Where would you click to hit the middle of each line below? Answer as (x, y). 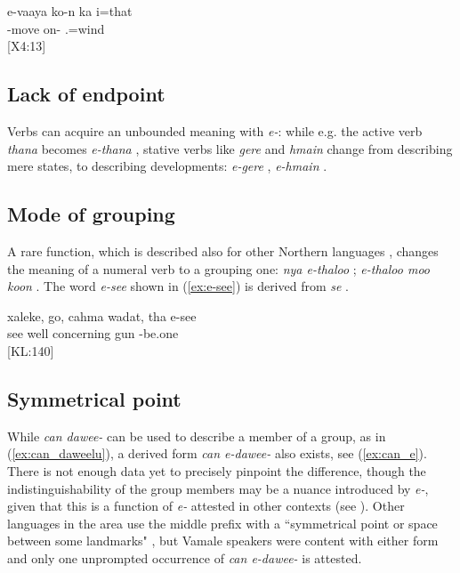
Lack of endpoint (86, 94)
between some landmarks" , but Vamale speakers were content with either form (223, 541)
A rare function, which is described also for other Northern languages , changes (223, 250)
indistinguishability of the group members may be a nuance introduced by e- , (218, 488)
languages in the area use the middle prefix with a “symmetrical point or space (222, 523)
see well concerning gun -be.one (93, 333)
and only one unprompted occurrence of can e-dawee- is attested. (185, 557)
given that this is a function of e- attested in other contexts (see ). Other (206, 506)
